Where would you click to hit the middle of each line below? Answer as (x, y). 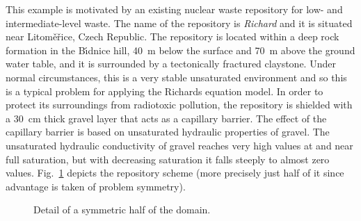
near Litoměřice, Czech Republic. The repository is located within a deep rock (173, 36)
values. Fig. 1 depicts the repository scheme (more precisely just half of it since (175, 173)
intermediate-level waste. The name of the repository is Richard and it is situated (179, 23)
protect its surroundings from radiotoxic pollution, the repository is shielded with (179, 105)
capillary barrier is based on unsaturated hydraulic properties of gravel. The (168, 132)
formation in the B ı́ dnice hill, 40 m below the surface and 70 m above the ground (180, 50)
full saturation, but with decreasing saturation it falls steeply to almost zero (168, 159)
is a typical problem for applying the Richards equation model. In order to (165, 91)
